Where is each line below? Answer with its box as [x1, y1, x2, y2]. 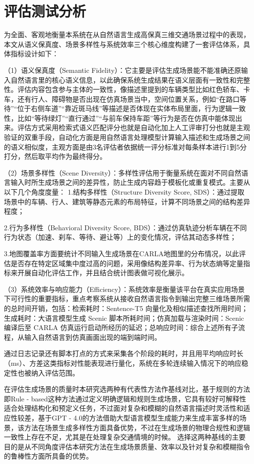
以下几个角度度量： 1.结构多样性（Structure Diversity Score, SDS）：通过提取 [4, 187, 245, 197]
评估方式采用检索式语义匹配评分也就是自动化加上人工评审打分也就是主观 [17, 122, 250, 133]
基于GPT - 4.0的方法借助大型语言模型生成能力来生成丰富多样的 [38, 412, 240, 422]
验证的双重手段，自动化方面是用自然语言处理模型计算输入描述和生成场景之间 [4, 132, 250, 142]
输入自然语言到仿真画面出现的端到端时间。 [24, 331, 161, 342]
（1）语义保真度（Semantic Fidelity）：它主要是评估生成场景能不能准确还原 [4, 65, 241, 75]
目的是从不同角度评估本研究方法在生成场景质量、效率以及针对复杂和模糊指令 [4, 441, 250, 451]
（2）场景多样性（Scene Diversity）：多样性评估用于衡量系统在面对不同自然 [4, 167, 242, 177]
